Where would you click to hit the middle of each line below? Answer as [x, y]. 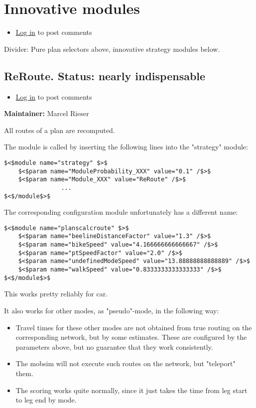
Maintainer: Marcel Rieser [47, 113]
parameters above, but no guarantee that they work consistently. [114, 346]
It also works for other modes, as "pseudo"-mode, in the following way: [112, 310]
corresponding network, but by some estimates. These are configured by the [131, 337]
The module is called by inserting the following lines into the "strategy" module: [126, 147]
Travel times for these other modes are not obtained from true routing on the [134, 327]
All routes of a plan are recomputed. [60, 130]
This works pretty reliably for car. [56, 294]
